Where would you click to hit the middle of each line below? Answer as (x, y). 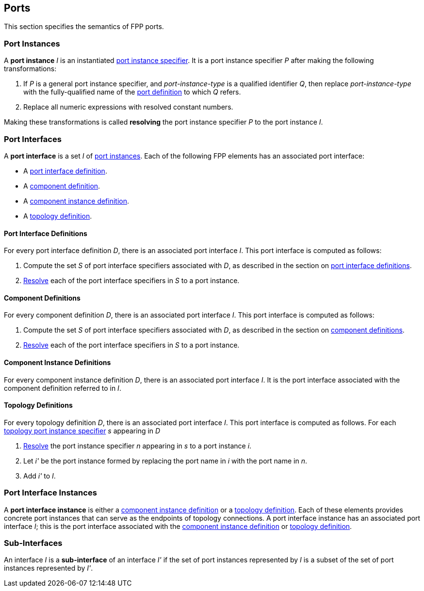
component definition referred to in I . (63, 388)
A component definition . (62, 186)
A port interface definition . (65, 171)
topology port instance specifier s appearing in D (82, 431)
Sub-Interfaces (33, 543)
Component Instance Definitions (57, 362)
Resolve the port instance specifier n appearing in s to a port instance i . (138, 446)
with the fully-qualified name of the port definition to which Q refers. (132, 92)
